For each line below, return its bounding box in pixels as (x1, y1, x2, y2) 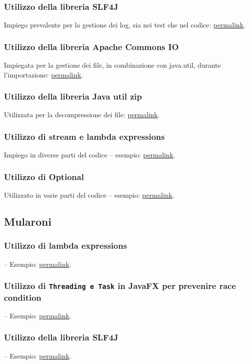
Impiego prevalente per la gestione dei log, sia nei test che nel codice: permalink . (4, 20, 246, 30)
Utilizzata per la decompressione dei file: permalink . (4, 109, 160, 120)
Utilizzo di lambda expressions (4, 239, 127, 252)
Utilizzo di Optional (4, 170, 84, 182)
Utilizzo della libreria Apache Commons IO (4, 40, 179, 52)
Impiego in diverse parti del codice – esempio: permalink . (4, 150, 175, 160)
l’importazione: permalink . (4, 69, 83, 79)
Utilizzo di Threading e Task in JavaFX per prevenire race (4, 280, 236, 292)
